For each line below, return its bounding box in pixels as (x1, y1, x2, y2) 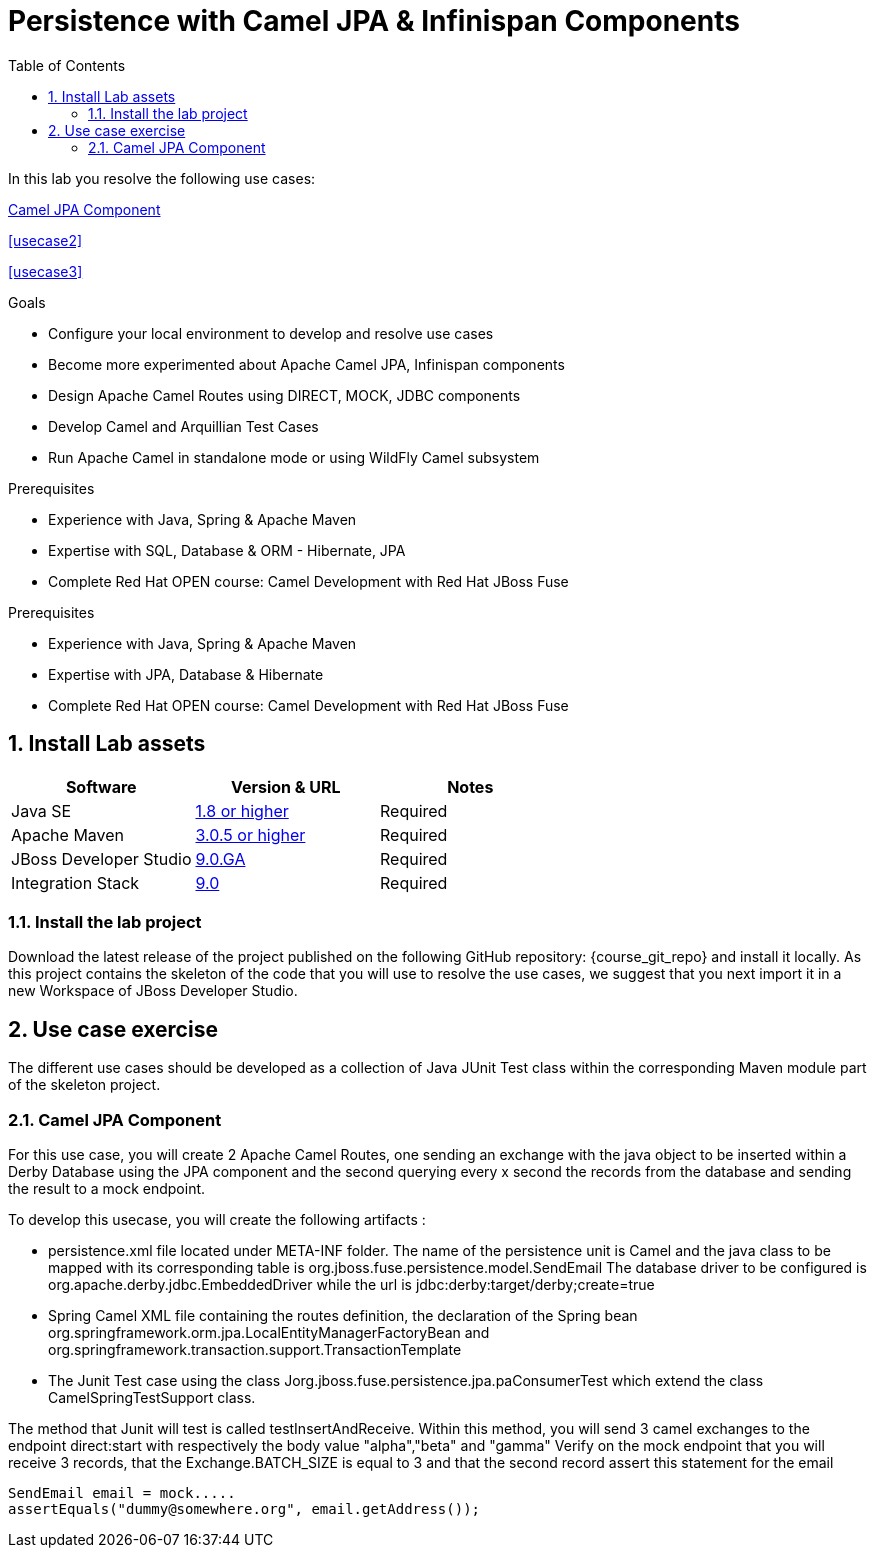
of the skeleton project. (8, 1076, 161, 1094)
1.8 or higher (195, 800, 289, 821)
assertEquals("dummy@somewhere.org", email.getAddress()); (8, 1500, 481, 1517)
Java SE (11, 800, 72, 821)
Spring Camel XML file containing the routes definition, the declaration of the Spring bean (48, 1306, 638, 1324)
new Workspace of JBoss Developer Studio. (8, 982, 298, 1000)
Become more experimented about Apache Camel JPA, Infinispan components (48, 355, 565, 373)
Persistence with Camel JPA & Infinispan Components (8, 4, 740, 38)
